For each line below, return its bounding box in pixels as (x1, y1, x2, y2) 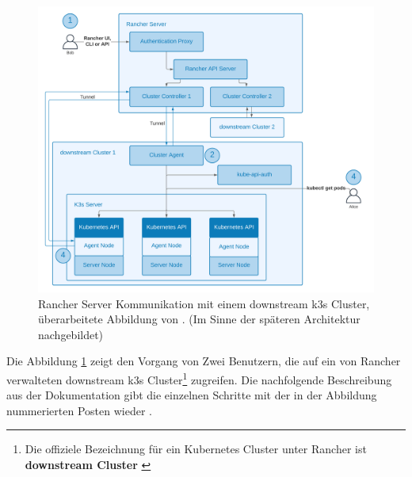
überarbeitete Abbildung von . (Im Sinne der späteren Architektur (38, 311, 360, 327)
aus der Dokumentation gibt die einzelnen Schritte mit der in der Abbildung (6, 387, 377, 403)
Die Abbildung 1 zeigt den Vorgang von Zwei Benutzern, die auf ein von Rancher (6, 353, 401, 369)
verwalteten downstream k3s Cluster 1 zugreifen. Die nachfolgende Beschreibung (6, 369, 392, 387)
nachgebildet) (38, 326, 104, 342)
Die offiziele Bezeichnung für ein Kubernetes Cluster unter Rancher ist (25, 441, 367, 457)
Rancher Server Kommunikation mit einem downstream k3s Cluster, (38, 295, 370, 311)
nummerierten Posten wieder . (6, 402, 152, 418)
